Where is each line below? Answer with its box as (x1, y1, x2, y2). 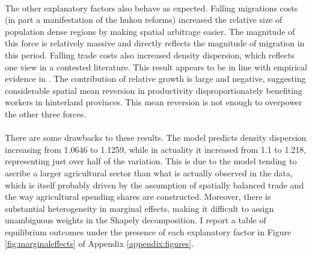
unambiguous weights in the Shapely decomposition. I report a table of (5, 214, 266, 226)
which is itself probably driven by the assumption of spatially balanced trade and (5, 178, 304, 191)
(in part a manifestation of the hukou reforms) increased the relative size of (5, 13, 283, 26)
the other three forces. (5, 107, 87, 120)
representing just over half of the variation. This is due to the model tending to (5, 155, 297, 167)
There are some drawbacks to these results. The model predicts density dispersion (5, 131, 307, 144)
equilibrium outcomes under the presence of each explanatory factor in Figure (5, 225, 292, 238)
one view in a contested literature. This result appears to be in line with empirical (5, 60, 307, 73)
